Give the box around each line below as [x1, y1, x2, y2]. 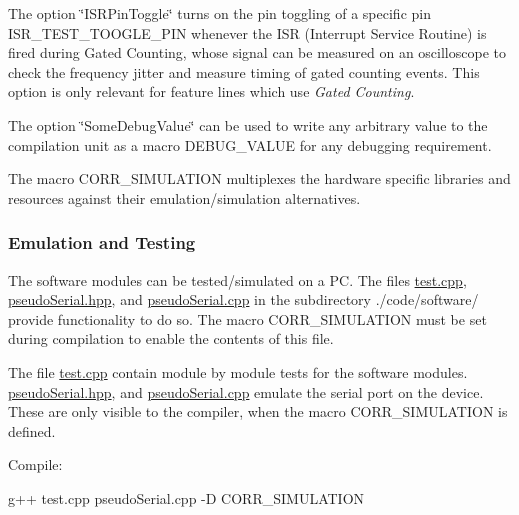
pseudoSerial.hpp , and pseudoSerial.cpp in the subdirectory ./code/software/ [8, 289, 479, 310]
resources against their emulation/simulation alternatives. [8, 187, 361, 208]
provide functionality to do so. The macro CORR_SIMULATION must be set [8, 308, 487, 329]
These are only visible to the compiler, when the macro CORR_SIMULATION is [8, 401, 508, 422]
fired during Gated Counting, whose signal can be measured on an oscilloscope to [8, 42, 506, 63]
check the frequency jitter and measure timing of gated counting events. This [8, 61, 480, 82]
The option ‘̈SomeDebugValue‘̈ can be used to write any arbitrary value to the [8, 114, 488, 135]
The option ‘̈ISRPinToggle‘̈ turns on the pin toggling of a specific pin [8, 3, 431, 23]
